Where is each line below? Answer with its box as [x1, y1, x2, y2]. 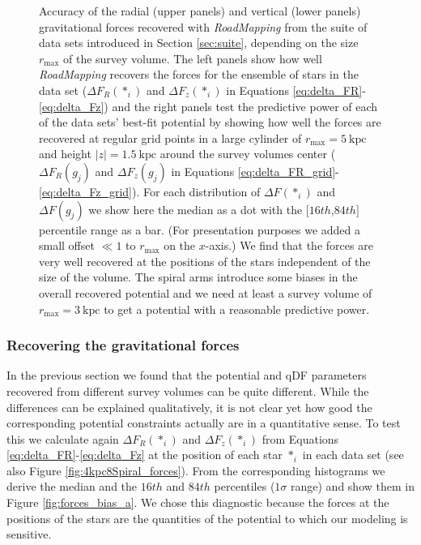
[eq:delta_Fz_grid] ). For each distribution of [39, 182, 261, 200]
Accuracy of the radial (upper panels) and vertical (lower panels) [39, 2, 361, 19]
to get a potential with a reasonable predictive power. [104, 300, 370, 317]
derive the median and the [6, 478, 138, 495]
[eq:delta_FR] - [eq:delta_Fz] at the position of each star [6, 446, 283, 463]
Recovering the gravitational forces [6, 335, 240, 355]
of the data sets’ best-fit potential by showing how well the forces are [39, 114, 381, 131]
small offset [39, 237, 95, 254]
